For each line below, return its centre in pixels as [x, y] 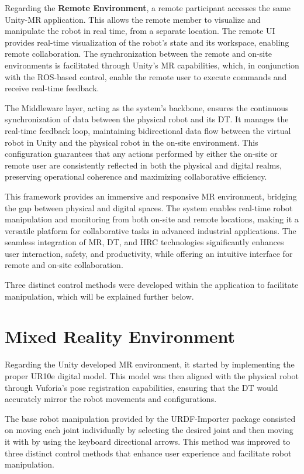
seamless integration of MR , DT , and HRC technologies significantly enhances [144, 242]
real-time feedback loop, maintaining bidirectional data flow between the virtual [148, 130]
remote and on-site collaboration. [64, 265]
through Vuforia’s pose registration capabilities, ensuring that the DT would [141, 387]
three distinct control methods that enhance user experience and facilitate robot [148, 453]
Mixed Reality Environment [120, 336]
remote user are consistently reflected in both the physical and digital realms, [143, 165]
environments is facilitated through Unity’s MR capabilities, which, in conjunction [152, 65]
